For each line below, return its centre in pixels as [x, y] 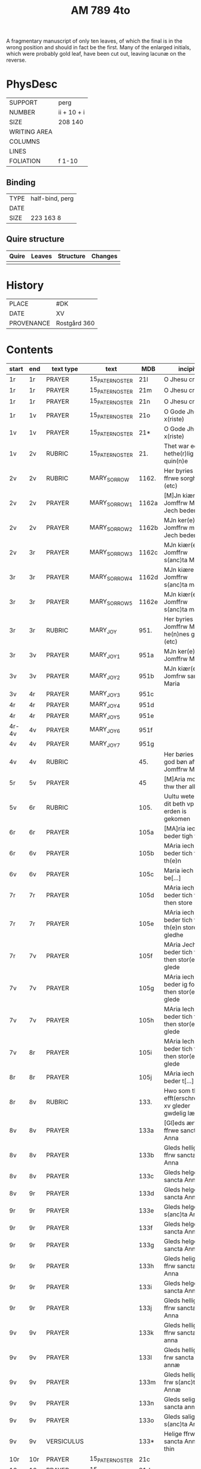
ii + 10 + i [71, 113]
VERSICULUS [65, 1441]
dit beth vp [179, 804]
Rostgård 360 [75, 323]
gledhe [173, 934]
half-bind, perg [52, 198]
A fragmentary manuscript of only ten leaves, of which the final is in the [94, 41]
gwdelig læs [181, 1113]
